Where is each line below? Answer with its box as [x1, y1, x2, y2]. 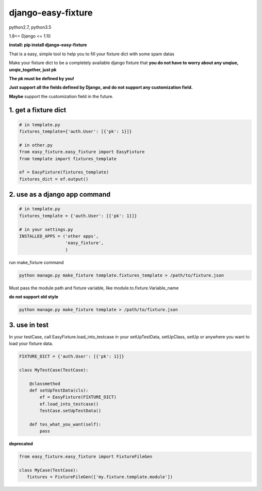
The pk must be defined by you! [9, 75, 75, 81]
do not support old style [9, 294, 59, 300]
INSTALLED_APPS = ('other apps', [19, 233, 99, 239]
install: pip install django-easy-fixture [9, 42, 87, 48]
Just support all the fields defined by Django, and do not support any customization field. [9, 85, 193, 90]
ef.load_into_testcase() [39, 401, 99, 406]
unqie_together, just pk [9, 67, 57, 72]
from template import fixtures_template [19, 156, 116, 161]
